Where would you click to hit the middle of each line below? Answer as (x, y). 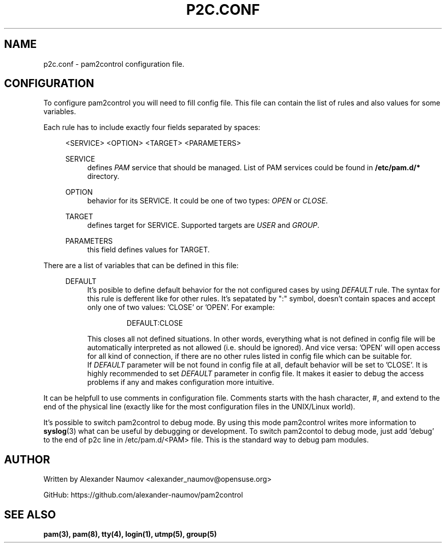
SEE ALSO (30, 514)
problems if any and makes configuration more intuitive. (181, 382)
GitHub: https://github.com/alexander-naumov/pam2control (143, 495)
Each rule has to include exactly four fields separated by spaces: (152, 127)
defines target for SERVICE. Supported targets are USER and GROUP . (203, 225)
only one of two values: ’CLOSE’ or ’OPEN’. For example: (181, 307)
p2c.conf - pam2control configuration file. (114, 64)
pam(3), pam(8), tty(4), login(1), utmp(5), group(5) (130, 534)
